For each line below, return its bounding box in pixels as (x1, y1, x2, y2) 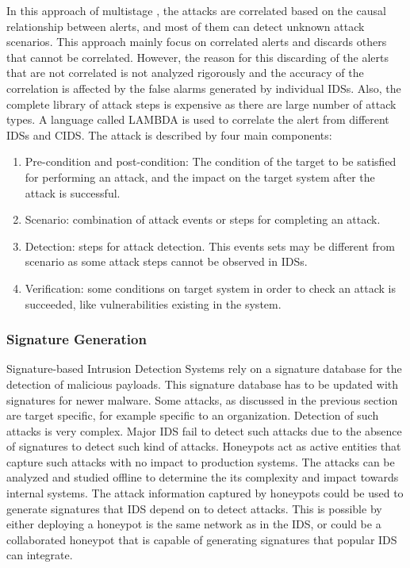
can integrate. (6, 547, 73, 563)
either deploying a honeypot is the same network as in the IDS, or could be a (6, 516, 381, 532)
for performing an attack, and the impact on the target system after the (25, 168, 375, 185)
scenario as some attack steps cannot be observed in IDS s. (25, 253, 308, 270)
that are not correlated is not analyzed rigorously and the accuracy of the (6, 64, 364, 81)
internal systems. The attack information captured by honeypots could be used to (6, 485, 404, 501)
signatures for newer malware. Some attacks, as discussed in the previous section (6, 391, 398, 408)
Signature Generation (6, 329, 147, 349)
